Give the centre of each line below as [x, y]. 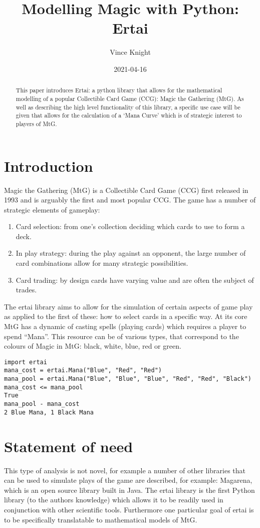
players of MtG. [36, 123]
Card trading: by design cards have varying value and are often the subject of [135, 280]
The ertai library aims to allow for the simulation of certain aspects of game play [128, 306]
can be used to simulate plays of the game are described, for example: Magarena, [128, 480]
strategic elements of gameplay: [52, 209]
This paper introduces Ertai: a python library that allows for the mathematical [119, 90]
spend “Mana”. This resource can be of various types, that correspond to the [121, 336]
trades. [26, 290]
